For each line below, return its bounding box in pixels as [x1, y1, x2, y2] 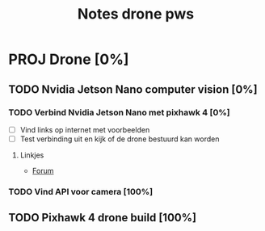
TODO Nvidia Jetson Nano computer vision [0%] [8, 82, 258, 96]
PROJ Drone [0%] [8, 50, 129, 69]
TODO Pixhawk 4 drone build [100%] [8, 211, 196, 225]
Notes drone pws [77, 5, 195, 23]
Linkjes [19, 150, 44, 160]
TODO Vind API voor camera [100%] [8, 186, 154, 197]
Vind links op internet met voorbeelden [19, 124, 150, 134]
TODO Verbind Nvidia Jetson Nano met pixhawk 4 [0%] [8, 107, 230, 118]
